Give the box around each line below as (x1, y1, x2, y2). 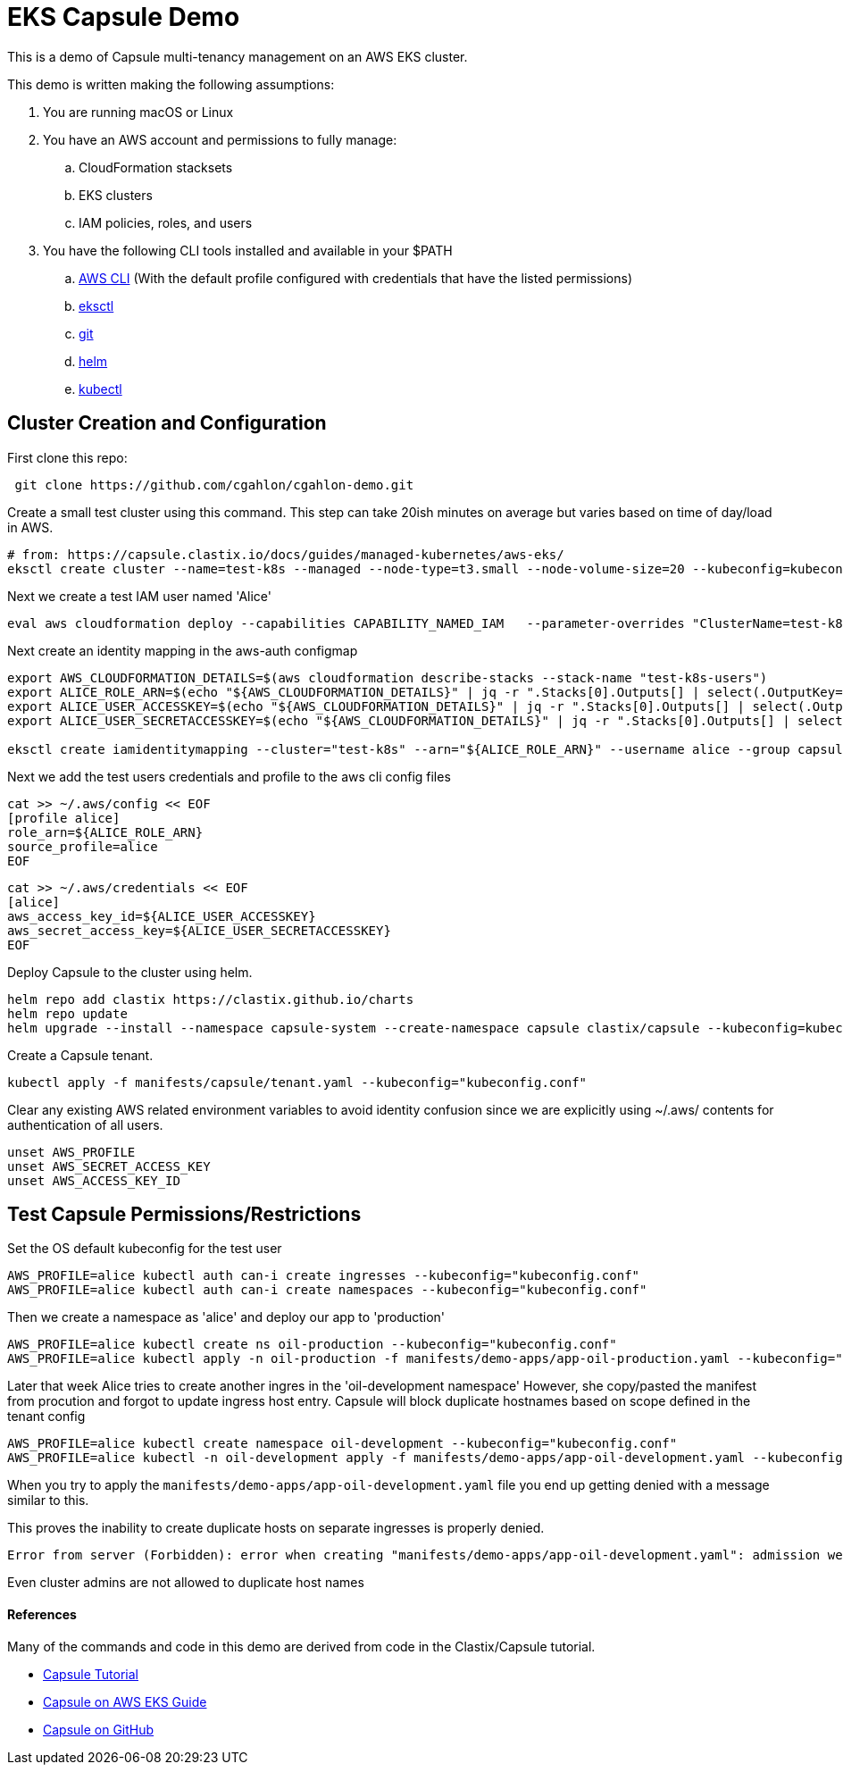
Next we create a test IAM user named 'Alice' (7, 588, 271, 604)
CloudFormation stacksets (79, 159, 233, 175)
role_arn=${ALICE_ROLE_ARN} (7, 824, 204, 840)
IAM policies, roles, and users (79, 214, 253, 230)
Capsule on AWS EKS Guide (43, 1693, 207, 1709)
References (7, 1607, 77, 1623)
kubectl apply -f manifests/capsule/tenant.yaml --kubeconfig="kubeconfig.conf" (7, 1074, 588, 1090)
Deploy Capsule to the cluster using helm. (7, 964, 253, 980)
